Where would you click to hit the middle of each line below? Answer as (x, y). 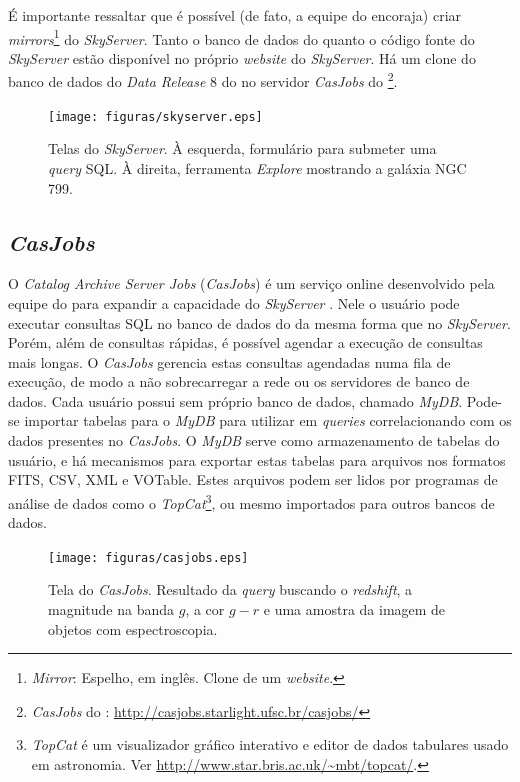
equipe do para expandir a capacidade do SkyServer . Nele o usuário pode (234, 302)
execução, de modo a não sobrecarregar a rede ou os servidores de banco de (239, 381)
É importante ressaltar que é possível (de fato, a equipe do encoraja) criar (235, 15)
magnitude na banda (111, 608)
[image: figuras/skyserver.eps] (155, 116)
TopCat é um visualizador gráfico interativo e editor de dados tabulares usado (270, 744)
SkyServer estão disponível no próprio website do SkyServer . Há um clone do (242, 57)
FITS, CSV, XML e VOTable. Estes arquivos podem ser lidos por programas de (253, 479)
